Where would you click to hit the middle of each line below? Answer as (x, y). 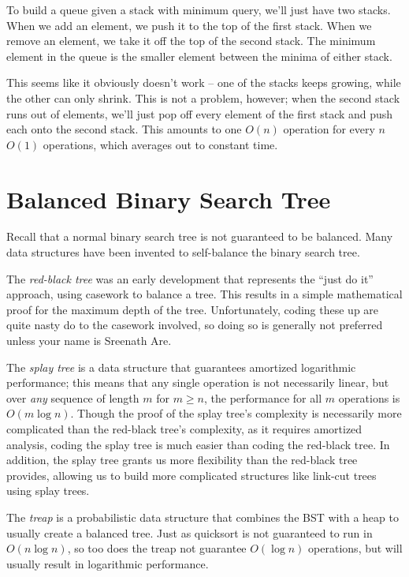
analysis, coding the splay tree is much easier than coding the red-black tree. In (198, 444)
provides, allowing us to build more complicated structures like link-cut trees (191, 475)
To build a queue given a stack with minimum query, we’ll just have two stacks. (199, 9)
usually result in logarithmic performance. (108, 563)
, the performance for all (263, 397)
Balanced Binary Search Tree (169, 199)
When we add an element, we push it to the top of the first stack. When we (189, 25)
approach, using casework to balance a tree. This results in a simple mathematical (204, 294)
